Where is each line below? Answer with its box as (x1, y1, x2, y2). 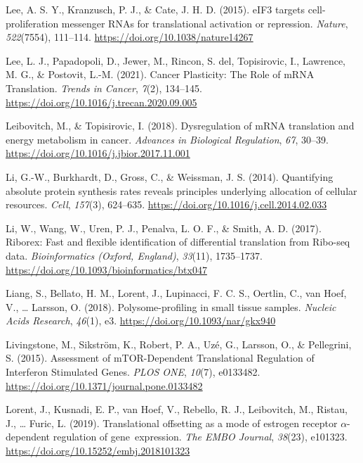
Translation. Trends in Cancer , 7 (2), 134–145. (6, 80, 203, 95)
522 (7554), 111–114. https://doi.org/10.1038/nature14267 (6, 30, 253, 44)
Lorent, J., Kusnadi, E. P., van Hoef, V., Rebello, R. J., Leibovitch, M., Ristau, (6, 402, 348, 417)
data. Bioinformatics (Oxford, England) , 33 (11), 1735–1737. (6, 248, 263, 262)
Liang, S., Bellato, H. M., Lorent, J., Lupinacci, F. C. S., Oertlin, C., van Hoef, (6, 286, 347, 300)
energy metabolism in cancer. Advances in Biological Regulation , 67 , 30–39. (6, 132, 329, 146)
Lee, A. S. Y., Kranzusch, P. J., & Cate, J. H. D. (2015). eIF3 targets (6, 2, 305, 16)
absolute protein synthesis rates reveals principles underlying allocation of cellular (6, 183, 357, 198)
